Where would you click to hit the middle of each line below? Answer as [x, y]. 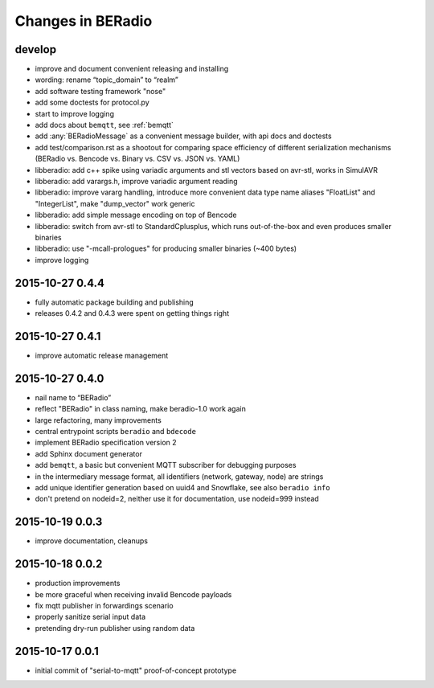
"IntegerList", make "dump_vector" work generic [115, 203]
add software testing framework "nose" [100, 91]
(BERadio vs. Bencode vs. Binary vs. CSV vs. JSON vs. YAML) [137, 159]
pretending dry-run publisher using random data [115, 628]
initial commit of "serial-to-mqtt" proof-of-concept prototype [136, 670]
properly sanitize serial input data [90, 617]
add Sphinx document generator [88, 453]
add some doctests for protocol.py [92, 102]
